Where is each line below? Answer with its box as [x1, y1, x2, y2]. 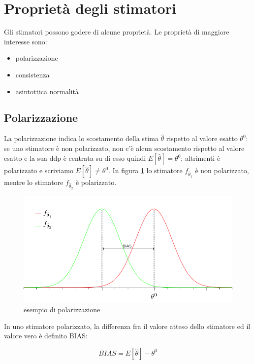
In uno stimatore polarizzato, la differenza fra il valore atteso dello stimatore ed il [4, 321, 251, 331]
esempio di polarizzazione [24, 304, 100, 315]
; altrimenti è [181, 153, 221, 163]
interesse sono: [4, 36, 47, 46]
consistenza [15, 69, 50, 79]
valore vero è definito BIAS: [4, 330, 88, 341]
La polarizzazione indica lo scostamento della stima [4, 133, 159, 144]
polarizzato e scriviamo [4, 165, 73, 176]
